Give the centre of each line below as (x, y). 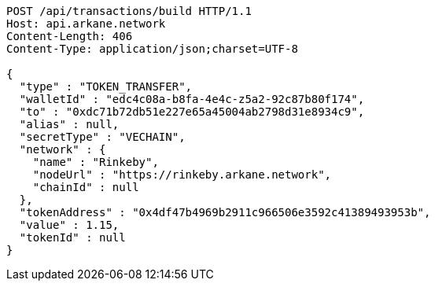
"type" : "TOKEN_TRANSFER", (106, 86)
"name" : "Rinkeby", (96, 162)
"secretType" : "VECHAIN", (102, 137)
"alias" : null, (69, 124)
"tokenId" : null (72, 237)
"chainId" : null (86, 187)
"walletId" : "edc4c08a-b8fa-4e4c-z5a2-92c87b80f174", (192, 99)
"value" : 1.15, (69, 225)
